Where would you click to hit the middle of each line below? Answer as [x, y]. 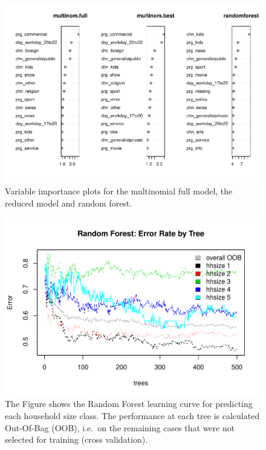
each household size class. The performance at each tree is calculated [132, 416]
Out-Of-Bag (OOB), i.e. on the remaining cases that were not [120, 427]
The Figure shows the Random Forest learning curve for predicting [129, 404]
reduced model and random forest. [69, 203]
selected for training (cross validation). [76, 439]
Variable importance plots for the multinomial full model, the [119, 191]
